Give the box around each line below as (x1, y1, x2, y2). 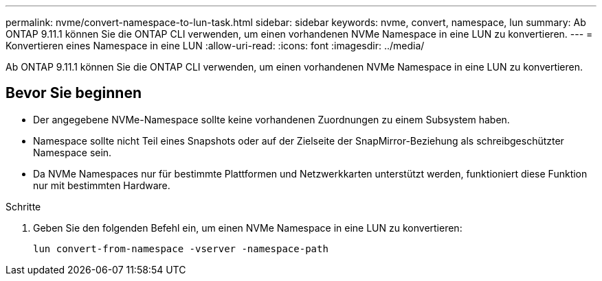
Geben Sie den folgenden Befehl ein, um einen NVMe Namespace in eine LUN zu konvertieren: (33, 221, 462, 234)
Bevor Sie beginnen (5, 84, 142, 102)
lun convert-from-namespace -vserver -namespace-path (33, 243, 328, 254)
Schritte (5, 200, 41, 212)
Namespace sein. (33, 146, 112, 158)
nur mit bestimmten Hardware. (33, 179, 170, 191)
